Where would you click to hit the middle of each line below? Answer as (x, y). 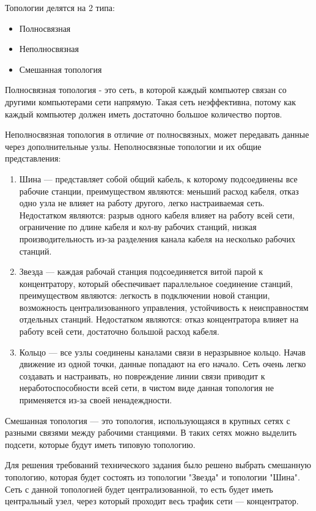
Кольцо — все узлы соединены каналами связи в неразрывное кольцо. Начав (162, 352)
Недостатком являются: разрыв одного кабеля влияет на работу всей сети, (157, 214)
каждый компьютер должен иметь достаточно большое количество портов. (144, 114)
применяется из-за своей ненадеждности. (96, 400)
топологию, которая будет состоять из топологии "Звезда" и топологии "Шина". (152, 477)
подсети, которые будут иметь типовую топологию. (100, 444)
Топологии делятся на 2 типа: (60, 7)
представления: (33, 158)
